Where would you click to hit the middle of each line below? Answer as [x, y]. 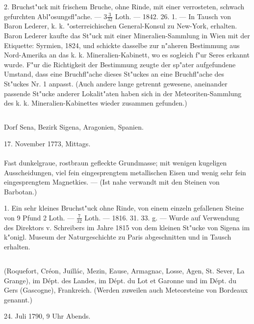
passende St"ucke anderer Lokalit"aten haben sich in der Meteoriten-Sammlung [123, 93]
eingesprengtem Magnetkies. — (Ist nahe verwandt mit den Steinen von [112, 182]
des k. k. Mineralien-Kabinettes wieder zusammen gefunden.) [96, 103]
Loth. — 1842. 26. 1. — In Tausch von [173, 16]
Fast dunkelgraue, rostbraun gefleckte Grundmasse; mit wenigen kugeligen [115, 162]
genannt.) [18, 299]
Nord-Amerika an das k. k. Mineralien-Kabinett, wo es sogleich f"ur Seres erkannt [127, 55]
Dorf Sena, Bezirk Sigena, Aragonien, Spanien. [74, 127]
